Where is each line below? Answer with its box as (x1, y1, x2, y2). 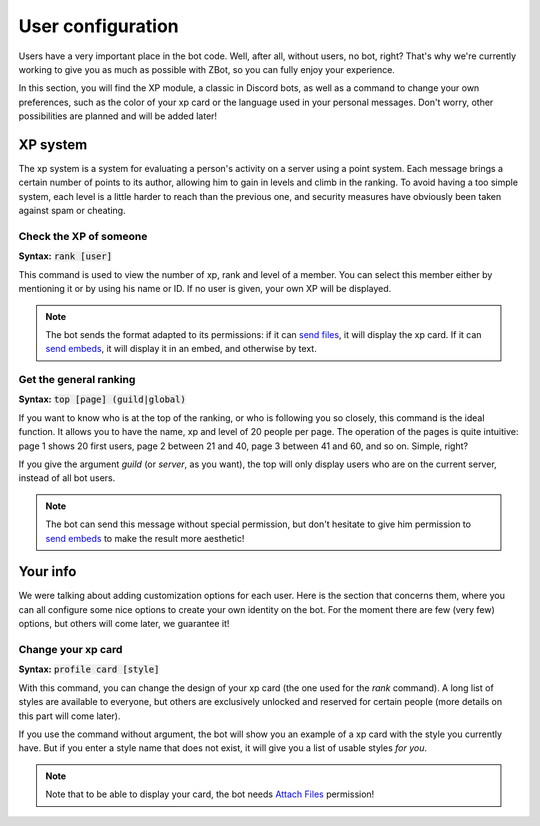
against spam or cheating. (18, 205, 126, 217)
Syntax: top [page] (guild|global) (18, 393, 187, 405)
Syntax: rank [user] (18, 250, 113, 262)
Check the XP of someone (18, 229, 148, 243)
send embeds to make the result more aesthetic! (45, 532, 245, 544)
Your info (18, 563, 77, 580)
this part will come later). (18, 710, 121, 722)
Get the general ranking (18, 373, 136, 387)
